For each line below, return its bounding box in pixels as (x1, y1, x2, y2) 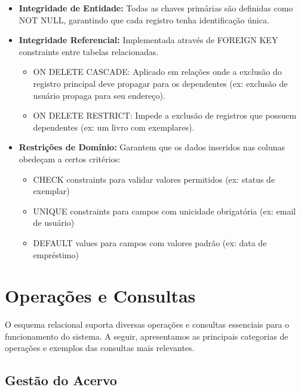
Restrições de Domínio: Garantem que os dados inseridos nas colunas (19, 141, 285, 153)
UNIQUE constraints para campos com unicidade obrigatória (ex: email (33, 204, 296, 217)
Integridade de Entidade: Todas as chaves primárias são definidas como (19, 2, 293, 14)
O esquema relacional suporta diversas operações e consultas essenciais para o (5, 318, 290, 331)
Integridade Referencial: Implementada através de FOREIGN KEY (19, 34, 278, 46)
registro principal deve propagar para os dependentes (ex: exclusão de (33, 77, 288, 89)
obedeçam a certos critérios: (19, 152, 121, 165)
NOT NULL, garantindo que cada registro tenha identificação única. (19, 13, 269, 26)
